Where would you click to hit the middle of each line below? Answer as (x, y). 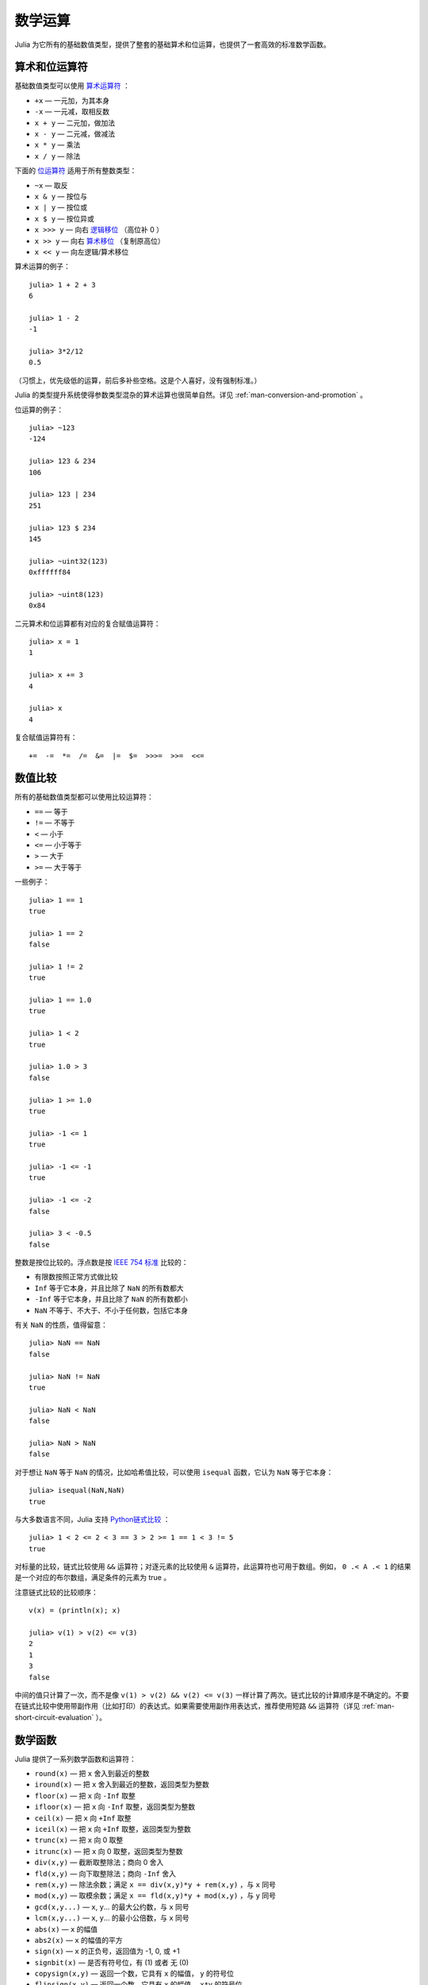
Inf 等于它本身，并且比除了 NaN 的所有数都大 (109, 1288)
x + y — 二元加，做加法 (75, 122)
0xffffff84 (50, 572)
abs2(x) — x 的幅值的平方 (78, 1940)
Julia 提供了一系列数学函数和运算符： (75, 1759)
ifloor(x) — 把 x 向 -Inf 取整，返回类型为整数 (115, 1807)
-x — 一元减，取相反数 (72, 112)
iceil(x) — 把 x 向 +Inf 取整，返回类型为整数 (113, 1829)
